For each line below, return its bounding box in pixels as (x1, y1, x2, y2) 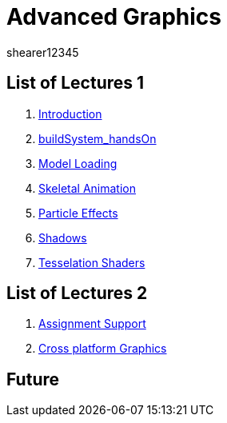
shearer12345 (6, 45, 79, 59)
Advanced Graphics (6, 3, 221, 30)
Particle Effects (38, 206, 118, 220)
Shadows (38, 230, 87, 245)
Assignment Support (38, 317, 146, 331)
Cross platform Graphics (38, 341, 167, 356)
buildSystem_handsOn (38, 131, 157, 146)
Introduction (38, 106, 102, 121)
